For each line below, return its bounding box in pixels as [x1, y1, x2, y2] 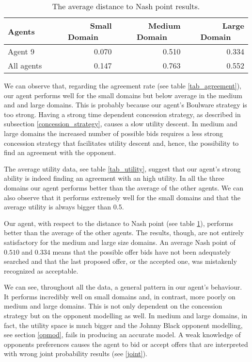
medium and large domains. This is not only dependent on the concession [4, 301, 222, 311]
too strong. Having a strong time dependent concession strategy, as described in [4, 109, 241, 119]
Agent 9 [8, 46, 35, 57]
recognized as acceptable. [4, 265, 79, 276]
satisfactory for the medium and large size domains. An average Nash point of [4, 237, 236, 247]
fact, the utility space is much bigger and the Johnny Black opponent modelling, [4, 320, 243, 330]
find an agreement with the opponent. [4, 147, 116, 157]
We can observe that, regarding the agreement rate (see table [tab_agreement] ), [4, 81, 241, 90]
